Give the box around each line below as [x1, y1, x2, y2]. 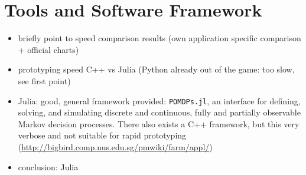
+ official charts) [18, 43, 79, 55]
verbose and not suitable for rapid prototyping [18, 129, 187, 141]
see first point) [18, 74, 71, 87]
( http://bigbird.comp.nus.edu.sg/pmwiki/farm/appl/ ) [18, 140, 213, 153]
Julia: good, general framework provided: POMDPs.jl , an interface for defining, [18, 94, 301, 107]
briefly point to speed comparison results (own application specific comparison [18, 32, 301, 44]
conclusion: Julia [18, 160, 79, 173]
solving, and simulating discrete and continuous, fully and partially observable [18, 106, 301, 118]
